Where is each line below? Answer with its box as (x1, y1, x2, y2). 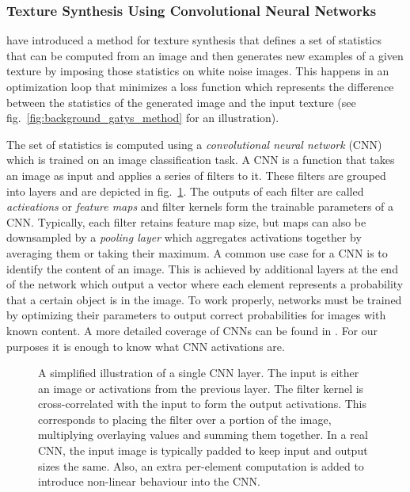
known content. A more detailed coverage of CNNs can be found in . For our (6, 322, 378, 338)
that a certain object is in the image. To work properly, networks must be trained (6, 291, 402, 307)
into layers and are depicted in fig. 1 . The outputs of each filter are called (6, 182, 364, 199)
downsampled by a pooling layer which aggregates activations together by (6, 229, 362, 246)
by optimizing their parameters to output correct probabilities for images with (6, 307, 386, 323)
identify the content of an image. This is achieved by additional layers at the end (6, 260, 398, 277)
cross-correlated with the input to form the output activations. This (38, 395, 367, 412)
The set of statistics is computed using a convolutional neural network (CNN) (6, 135, 382, 152)
